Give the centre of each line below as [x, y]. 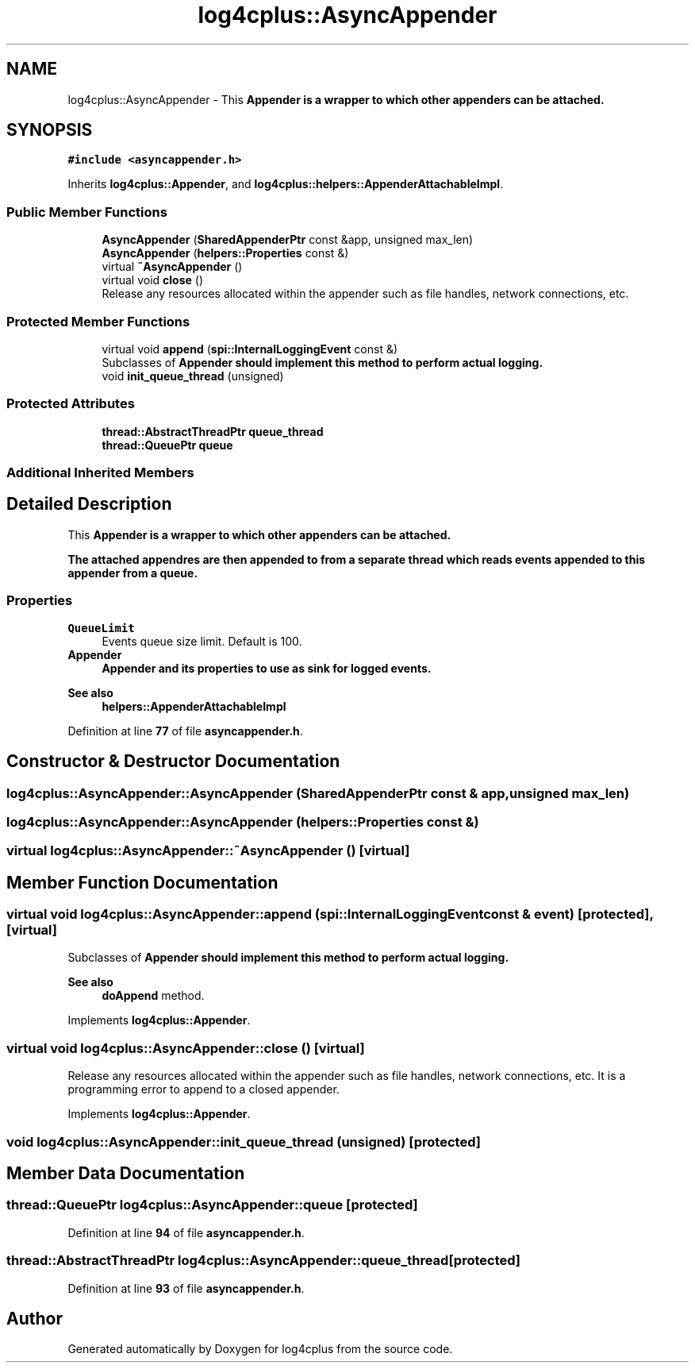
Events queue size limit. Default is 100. [202, 641]
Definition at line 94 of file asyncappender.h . [186, 1232]
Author [35, 1318]
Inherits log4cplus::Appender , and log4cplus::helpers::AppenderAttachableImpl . [286, 184]
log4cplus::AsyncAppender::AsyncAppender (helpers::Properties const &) [243, 821]
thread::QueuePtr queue [167, 445]
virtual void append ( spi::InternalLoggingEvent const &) [250, 349]
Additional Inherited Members [100, 473]
